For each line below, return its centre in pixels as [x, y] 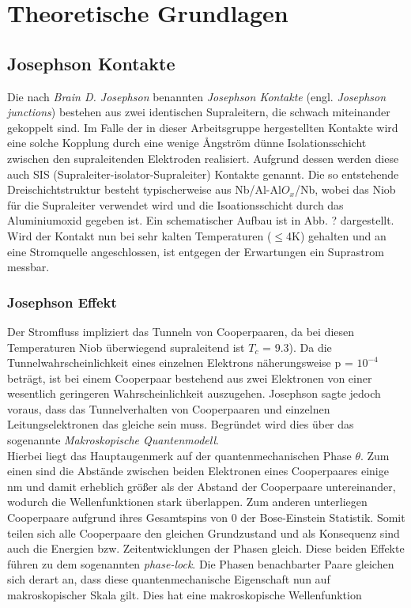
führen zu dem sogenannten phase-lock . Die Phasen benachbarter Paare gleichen [201, 563]
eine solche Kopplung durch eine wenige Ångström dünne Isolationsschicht [187, 143]
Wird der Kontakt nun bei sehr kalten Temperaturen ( [140, 235]
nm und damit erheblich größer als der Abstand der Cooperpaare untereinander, [202, 486]
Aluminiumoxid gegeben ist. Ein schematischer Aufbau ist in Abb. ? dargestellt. [201, 220]
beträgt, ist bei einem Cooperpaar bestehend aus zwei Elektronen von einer [190, 378]
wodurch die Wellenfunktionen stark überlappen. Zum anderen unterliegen [187, 502]
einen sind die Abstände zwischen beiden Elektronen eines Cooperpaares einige [198, 471]
